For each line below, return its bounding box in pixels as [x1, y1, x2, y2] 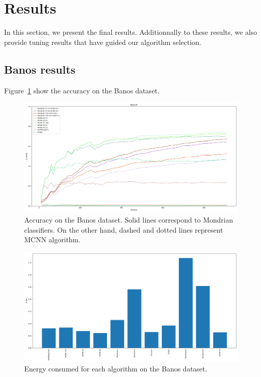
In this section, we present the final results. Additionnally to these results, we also [4, 27, 257, 37]
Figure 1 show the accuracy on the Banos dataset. [4, 85, 160, 95]
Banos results [4, 61, 76, 77]
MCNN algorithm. [24, 234, 81, 245]
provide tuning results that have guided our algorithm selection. [4, 36, 202, 47]
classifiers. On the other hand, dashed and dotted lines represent [24, 224, 223, 235]
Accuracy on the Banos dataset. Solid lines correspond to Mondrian [24, 214, 233, 225]
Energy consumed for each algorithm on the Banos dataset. [24, 363, 208, 374]
